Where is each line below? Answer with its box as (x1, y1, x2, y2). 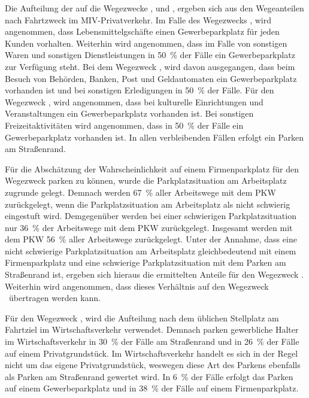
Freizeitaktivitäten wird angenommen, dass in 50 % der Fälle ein (5, 119, 244, 131)
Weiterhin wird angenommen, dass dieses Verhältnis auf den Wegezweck (5, 279, 269, 292)
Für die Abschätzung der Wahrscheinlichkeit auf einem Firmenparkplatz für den (5, 162, 299, 175)
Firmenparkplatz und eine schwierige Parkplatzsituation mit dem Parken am (5, 256, 286, 269)
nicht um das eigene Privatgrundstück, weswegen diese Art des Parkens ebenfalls (5, 358, 301, 371)
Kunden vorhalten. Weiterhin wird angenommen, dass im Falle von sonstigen (5, 37, 287, 49)
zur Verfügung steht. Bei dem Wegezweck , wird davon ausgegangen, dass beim (5, 60, 295, 72)
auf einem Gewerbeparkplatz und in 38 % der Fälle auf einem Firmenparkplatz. (5, 382, 299, 394)
